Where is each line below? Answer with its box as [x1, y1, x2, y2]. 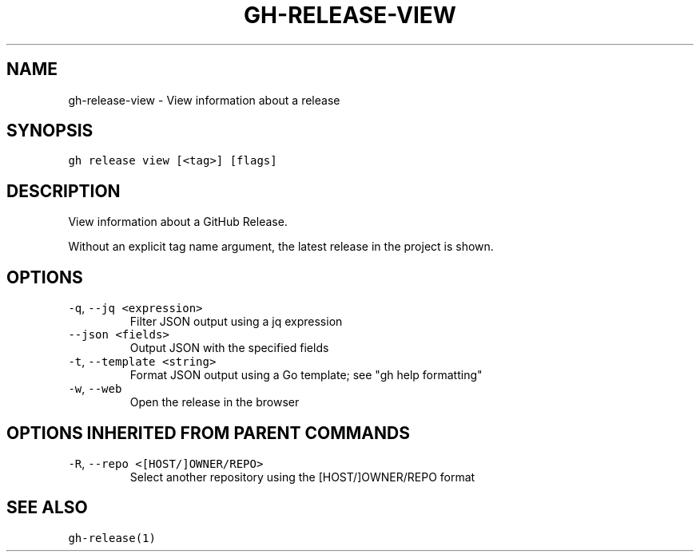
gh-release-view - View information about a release [68, 93, 340, 107]
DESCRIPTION [6, 180, 121, 201]
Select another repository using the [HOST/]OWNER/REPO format [129, 469, 475, 484]
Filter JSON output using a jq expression [129, 315, 343, 329]
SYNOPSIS [6, 121, 93, 141]
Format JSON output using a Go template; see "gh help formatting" [129, 368, 483, 382]
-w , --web [68, 382, 122, 396]
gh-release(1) [68, 531, 156, 544]
